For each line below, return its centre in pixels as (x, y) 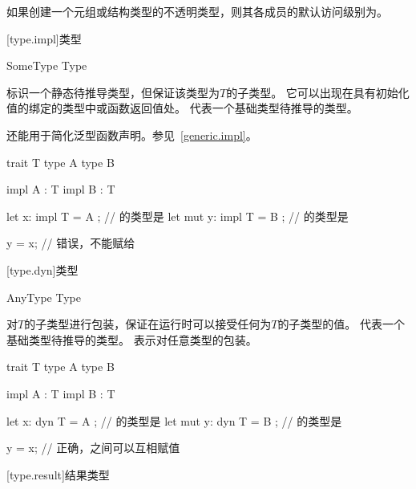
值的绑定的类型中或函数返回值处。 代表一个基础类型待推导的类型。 (182, 108)
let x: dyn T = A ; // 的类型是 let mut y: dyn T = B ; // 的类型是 (174, 420)
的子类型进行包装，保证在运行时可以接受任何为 (148, 324)
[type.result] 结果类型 (58, 474)
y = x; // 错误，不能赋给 (71, 243)
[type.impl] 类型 (44, 38)
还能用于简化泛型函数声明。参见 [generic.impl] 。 (132, 134)
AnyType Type (44, 297)
